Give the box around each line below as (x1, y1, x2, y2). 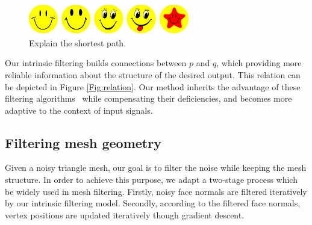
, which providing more (216, 57, 302, 69)
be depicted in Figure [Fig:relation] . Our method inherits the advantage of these (5, 80, 301, 93)
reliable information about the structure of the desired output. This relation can (5, 68, 301, 81)
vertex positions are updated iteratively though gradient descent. (5, 208, 245, 221)
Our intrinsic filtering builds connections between (5, 57, 187, 69)
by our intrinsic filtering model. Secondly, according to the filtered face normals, (5, 197, 301, 209)
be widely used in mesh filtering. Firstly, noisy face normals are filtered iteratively (5, 185, 307, 197)
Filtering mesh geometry (5, 133, 161, 152)
